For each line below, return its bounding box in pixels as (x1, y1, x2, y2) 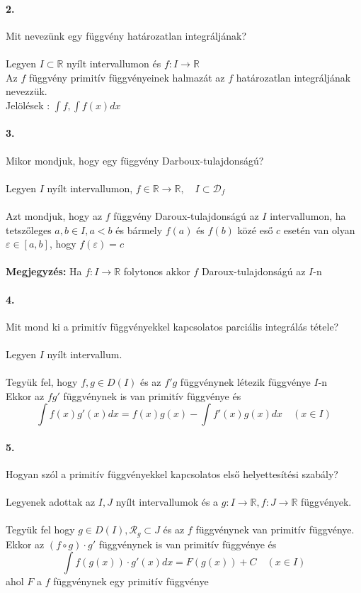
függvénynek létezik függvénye (180, 375, 311, 389)
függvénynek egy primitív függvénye (53, 574, 209, 589)
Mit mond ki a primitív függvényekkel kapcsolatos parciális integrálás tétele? (6, 318, 339, 333)
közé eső (237, 222, 273, 237)
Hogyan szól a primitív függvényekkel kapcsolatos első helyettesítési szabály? (6, 467, 338, 482)
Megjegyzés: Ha (6, 264, 82, 279)
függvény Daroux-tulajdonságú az (113, 208, 259, 223)
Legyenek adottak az (6, 494, 96, 509)
